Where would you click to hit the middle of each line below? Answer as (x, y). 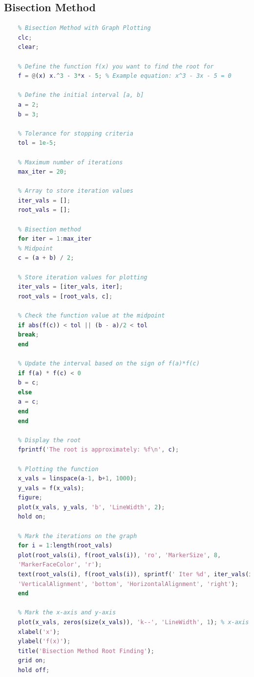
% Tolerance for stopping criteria (75, 133)
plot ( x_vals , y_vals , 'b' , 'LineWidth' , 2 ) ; (91, 507)
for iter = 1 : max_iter (55, 239)
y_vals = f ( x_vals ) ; (51, 488)
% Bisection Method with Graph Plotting (84, 28)
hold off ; (34, 670)
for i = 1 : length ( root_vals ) (65, 546)
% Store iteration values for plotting (83, 277)
